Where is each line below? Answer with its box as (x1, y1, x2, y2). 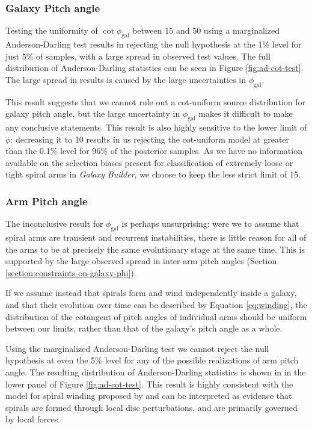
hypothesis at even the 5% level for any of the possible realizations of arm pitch (5, 354, 299, 366)
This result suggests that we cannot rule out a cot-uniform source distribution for (5, 95, 305, 108)
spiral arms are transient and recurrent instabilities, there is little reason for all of (5, 230, 307, 243)
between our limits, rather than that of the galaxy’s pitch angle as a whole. (5, 322, 283, 335)
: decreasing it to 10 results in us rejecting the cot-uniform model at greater (10, 132, 290, 145)
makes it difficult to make (198, 107, 293, 120)
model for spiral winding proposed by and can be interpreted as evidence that (5, 389, 292, 402)
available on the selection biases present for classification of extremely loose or (5, 156, 293, 168)
